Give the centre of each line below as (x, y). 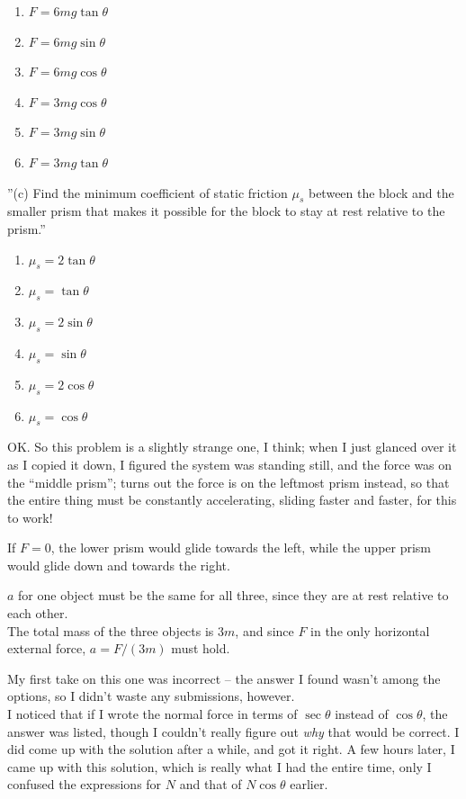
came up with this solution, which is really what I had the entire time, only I (220, 766)
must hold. (201, 648)
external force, (47, 648)
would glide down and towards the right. (119, 565)
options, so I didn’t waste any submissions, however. (151, 696)
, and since (264, 630)
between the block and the (381, 192)
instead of (362, 714)
